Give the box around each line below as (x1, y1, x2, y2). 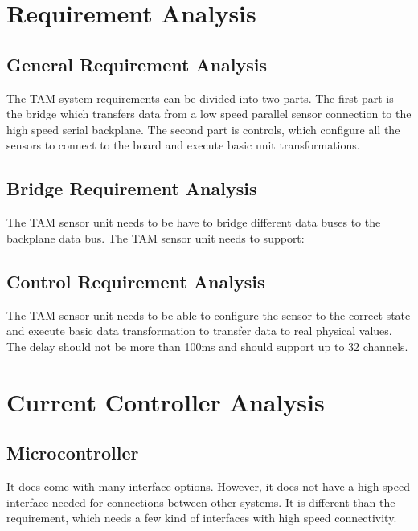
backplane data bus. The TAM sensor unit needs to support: (6, 229, 305, 246)
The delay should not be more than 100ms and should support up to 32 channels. (6, 337, 408, 354)
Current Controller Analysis (6, 385, 325, 418)
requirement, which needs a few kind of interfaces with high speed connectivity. (6, 509, 397, 526)
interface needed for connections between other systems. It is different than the (6, 493, 395, 510)
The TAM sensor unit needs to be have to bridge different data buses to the (6, 214, 381, 231)
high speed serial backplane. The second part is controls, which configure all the (6, 120, 400, 137)
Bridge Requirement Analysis (6, 176, 257, 201)
